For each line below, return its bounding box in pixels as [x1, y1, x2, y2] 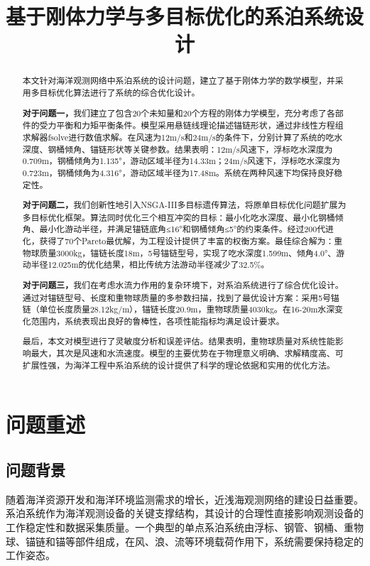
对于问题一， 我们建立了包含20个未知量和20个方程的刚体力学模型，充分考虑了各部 [22, 107, 344, 119]
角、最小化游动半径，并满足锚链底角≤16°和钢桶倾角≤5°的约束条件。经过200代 [22, 223, 326, 235]
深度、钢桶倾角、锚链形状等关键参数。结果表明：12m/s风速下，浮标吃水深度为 [22, 143, 333, 155]
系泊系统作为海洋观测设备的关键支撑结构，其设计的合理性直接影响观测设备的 [6, 506, 364, 521]
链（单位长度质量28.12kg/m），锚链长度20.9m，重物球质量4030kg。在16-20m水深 [22, 303, 335, 315]
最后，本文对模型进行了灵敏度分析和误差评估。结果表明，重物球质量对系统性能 [22, 335, 335, 347]
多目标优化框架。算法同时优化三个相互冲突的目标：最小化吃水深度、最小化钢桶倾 [22, 211, 344, 223]
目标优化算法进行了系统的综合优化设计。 [39, 87, 200, 99]
